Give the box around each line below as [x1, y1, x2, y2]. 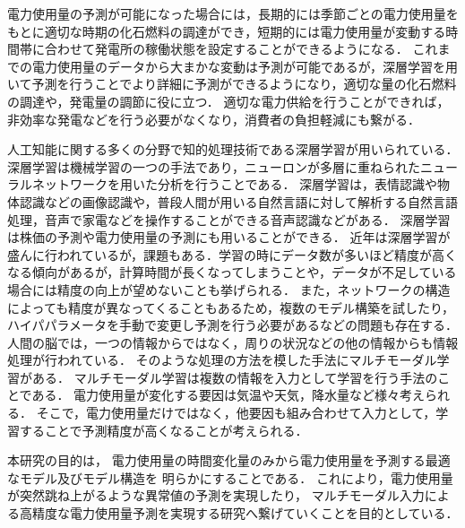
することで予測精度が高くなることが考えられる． [19, 420, 308, 439]
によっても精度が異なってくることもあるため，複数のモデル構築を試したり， [7, 298, 455, 316]
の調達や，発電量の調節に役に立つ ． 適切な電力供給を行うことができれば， [7, 91, 450, 110]
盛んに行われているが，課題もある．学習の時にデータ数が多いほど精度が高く [7, 245, 458, 264]
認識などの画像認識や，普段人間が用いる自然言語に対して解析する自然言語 [19, 192, 459, 211]
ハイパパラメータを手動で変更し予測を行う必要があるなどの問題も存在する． [7, 316, 459, 334]
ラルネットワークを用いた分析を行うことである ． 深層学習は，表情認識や [7, 175, 438, 194]
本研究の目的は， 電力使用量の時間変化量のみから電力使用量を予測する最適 [7, 451, 451, 470]
